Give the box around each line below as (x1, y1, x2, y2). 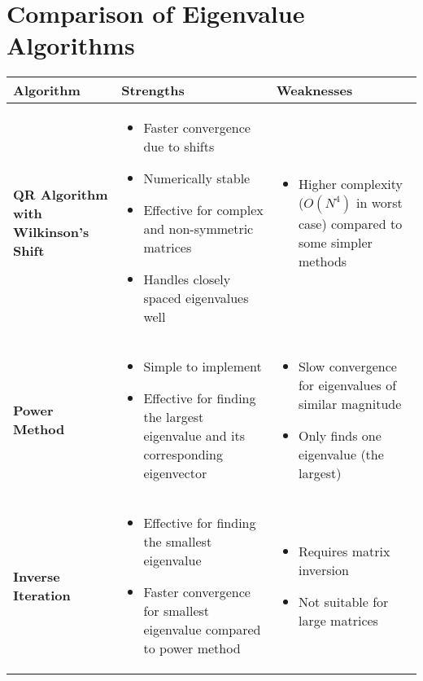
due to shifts (143, 137, 215, 156)
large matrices (298, 610, 378, 630)
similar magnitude (298, 394, 402, 414)
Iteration (13, 585, 71, 604)
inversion (298, 560, 349, 579)
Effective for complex (143, 200, 264, 220)
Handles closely (143, 270, 231, 289)
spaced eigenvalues (143, 288, 249, 308)
